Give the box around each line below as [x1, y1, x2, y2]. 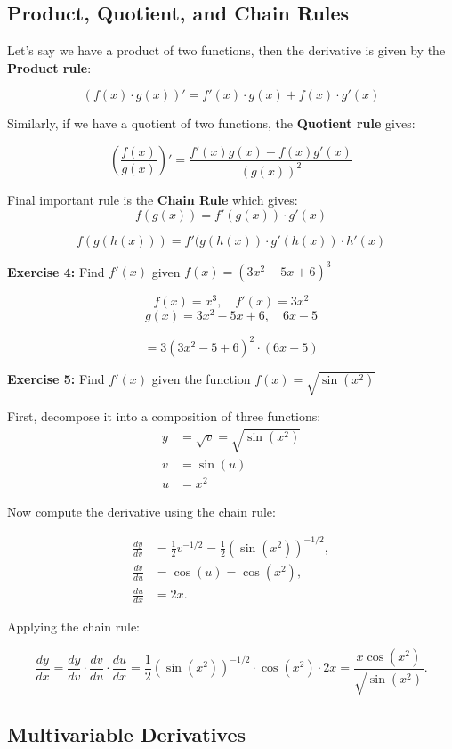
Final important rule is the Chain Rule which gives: [7, 190, 298, 208]
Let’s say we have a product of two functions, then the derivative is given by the [7, 41, 446, 60]
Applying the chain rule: [7, 617, 141, 636]
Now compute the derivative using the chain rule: [7, 501, 276, 520]
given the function [151, 369, 251, 387]
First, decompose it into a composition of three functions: [7, 407, 321, 426]
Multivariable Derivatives [7, 720, 246, 747]
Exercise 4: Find [7, 262, 105, 281]
